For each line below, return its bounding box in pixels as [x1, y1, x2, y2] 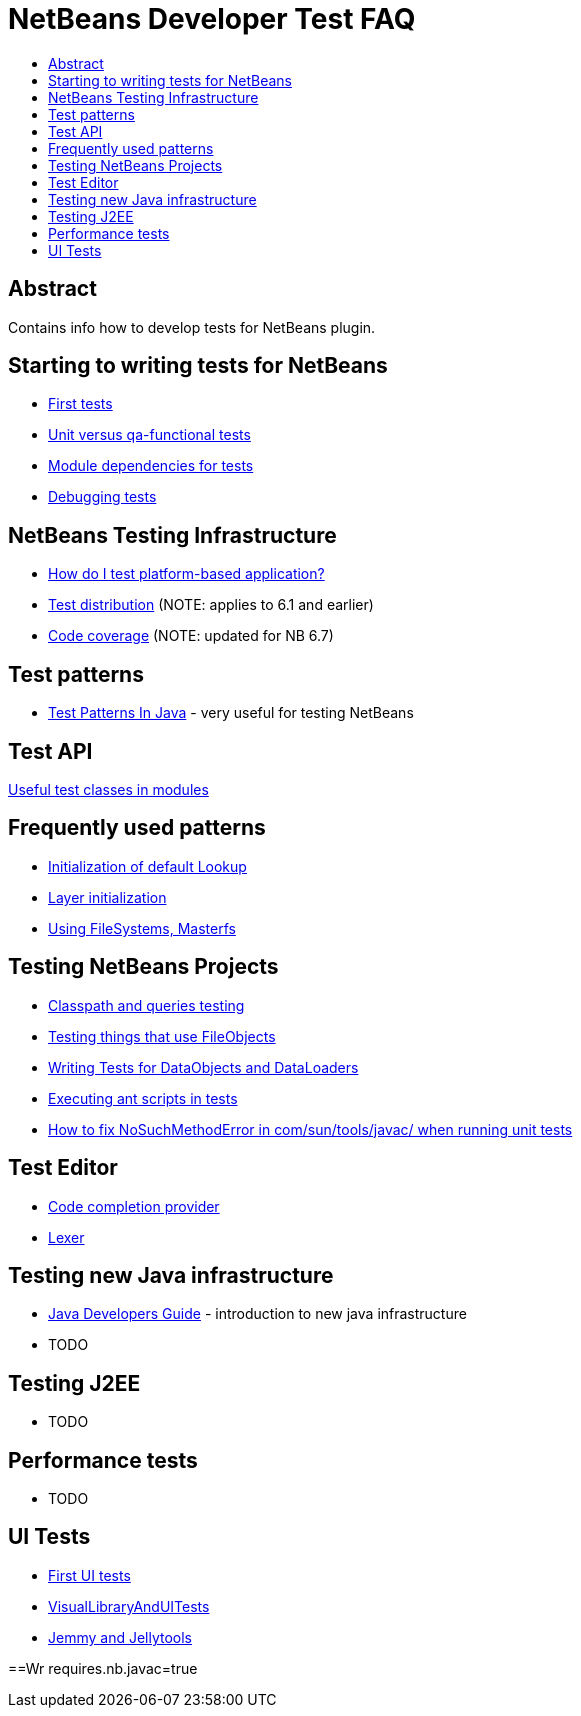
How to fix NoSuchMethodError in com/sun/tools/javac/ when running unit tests [48, 1120, 573, 1138]
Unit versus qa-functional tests [48, 426, 251, 444]
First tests [48, 395, 113, 413]
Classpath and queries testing [48, 996, 245, 1014]
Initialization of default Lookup [48, 857, 247, 875]
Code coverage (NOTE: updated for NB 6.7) [48, 627, 334, 645]
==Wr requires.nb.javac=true [8, 1659, 198, 1677]
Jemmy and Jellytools [48, 1628, 193, 1646]
